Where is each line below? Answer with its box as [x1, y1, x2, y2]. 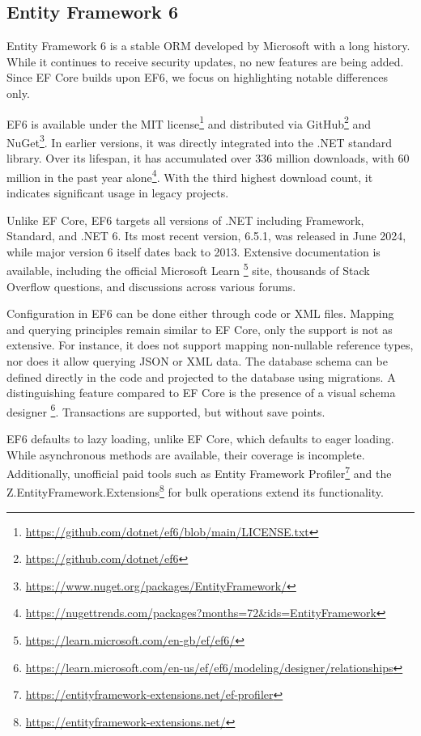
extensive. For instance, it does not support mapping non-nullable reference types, [6, 336, 414, 353]
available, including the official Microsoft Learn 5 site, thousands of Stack [6, 260, 370, 278]
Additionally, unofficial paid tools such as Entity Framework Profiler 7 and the [6, 463, 392, 481]
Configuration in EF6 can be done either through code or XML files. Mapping [6, 305, 394, 322]
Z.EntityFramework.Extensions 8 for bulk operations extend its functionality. [6, 481, 384, 501]
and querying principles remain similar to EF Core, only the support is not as [6, 320, 393, 337]
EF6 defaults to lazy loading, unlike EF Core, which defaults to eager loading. [6, 429, 394, 446]
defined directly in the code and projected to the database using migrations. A [6, 368, 396, 385]
